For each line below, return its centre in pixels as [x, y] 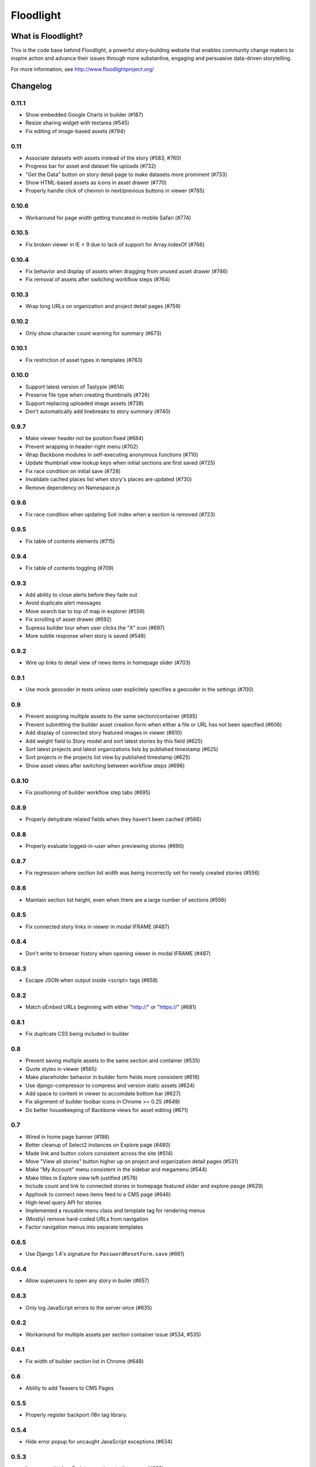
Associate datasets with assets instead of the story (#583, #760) [103, 158]
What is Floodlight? [47, 36]
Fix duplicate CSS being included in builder [77, 1034]
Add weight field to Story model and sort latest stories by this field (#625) [114, 741]
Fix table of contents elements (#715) [70, 541]
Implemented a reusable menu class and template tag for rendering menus [115, 1211]
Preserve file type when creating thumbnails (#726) [87, 395]
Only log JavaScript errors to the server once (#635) [89, 1307]
